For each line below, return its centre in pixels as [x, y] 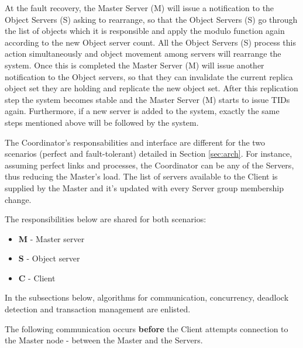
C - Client [37, 278]
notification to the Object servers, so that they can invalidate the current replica [149, 76]
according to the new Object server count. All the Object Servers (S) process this [150, 42]
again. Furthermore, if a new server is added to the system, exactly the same [142, 111]
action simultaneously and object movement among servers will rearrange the [143, 54]
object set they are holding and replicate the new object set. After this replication [151, 88]
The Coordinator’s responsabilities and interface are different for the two [135, 142]
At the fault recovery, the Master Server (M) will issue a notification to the [140, 8]
